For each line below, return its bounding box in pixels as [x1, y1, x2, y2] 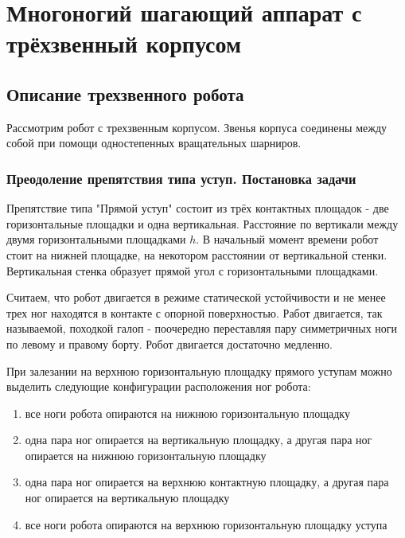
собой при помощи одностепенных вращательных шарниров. [6, 134, 302, 151]
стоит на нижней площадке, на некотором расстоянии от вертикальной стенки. [6, 246, 387, 263]
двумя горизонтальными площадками [6, 231, 186, 248]
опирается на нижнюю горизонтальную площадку [25, 446, 267, 463]
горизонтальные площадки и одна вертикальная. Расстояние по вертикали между [6, 215, 399, 232]
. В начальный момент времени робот [196, 231, 379, 248]
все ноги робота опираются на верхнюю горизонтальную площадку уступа [25, 516, 387, 532]
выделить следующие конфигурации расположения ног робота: [6, 378, 311, 395]
